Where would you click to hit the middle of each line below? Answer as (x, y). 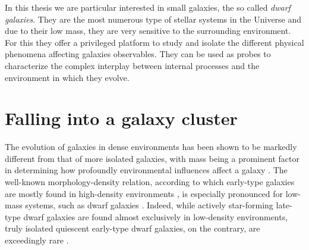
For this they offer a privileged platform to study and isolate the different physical (154, 42)
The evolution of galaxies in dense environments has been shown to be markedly (151, 147)
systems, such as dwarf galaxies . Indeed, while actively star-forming (149, 205)
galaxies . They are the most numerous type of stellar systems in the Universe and (153, 19)
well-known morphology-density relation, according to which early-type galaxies (150, 182)
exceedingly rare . (37, 240)
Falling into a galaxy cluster (121, 118)
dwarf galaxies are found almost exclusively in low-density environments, (156, 216)
